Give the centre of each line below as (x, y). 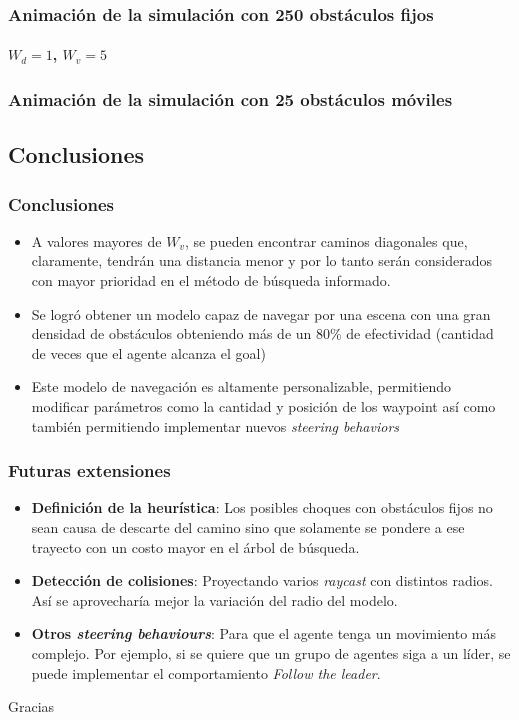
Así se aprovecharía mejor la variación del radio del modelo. (214, 599)
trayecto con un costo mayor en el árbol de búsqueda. (195, 546)
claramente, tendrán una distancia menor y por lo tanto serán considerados (262, 260)
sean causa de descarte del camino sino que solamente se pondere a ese (248, 527)
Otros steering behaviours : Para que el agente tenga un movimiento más (264, 633)
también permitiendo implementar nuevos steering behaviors (215, 425)
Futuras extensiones (89, 470)
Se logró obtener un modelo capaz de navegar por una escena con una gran (261, 313)
